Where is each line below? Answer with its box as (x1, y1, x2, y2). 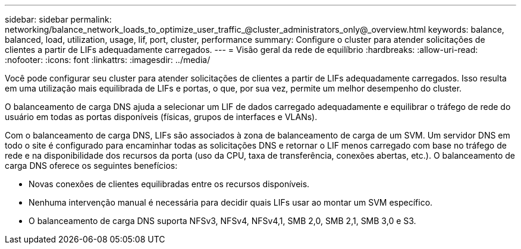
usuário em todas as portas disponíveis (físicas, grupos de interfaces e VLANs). (5, 112, 318, 122)
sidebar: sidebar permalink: (5, 14, 112, 24)
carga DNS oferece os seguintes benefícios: (5, 160, 178, 171)
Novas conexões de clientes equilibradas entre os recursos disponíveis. (29, 179, 310, 189)
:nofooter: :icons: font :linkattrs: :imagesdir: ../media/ (5, 55, 211, 65)
